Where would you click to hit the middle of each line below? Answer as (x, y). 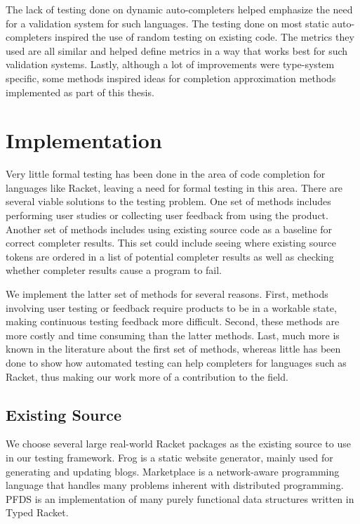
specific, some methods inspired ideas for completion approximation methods (171, 78)
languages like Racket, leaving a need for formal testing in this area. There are (174, 187)
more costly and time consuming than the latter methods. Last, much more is (173, 335)
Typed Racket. (37, 512)
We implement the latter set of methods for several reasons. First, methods (167, 294)
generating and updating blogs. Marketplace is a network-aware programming (173, 471)
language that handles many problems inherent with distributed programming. (175, 485)
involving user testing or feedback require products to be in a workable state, (171, 307)
